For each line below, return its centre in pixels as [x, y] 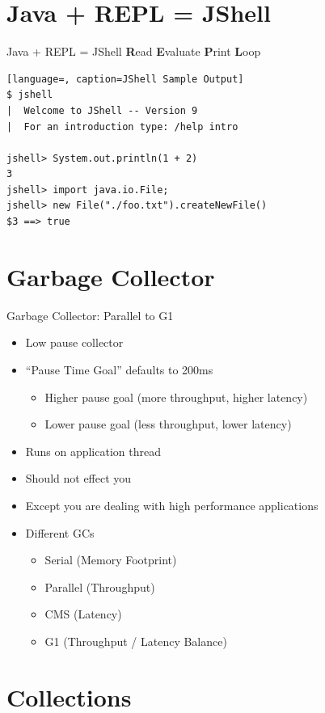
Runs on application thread [93, 451]
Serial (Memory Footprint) [111, 560]
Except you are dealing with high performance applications [172, 505]
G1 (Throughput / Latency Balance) [136, 641]
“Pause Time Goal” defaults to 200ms [119, 369]
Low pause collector [74, 342]
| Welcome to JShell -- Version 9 [102, 110]
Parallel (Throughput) [100, 586]
